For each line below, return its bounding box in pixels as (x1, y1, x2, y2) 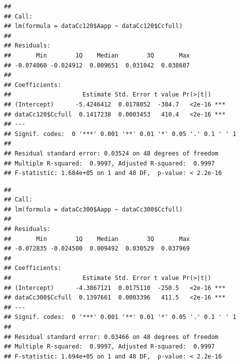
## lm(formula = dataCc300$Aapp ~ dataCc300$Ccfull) (4, 205, 183, 213)
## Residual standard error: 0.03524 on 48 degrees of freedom (4, 149, 219, 157)
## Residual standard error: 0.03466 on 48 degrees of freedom (4, 333, 219, 340)
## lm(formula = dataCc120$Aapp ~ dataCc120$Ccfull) (4, 22, 183, 30)
